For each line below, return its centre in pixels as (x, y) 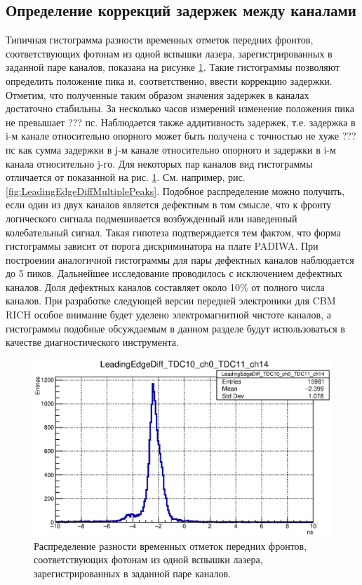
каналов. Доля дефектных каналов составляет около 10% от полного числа (165, 287)
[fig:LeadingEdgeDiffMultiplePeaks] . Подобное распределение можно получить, (175, 190)
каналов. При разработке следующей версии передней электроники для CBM (171, 301)
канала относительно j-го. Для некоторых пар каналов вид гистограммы (159, 163)
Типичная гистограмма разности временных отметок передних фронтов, (160, 40)
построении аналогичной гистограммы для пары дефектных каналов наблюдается (180, 259)
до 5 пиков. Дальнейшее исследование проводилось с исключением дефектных (174, 273)
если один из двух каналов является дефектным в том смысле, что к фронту (169, 204)
